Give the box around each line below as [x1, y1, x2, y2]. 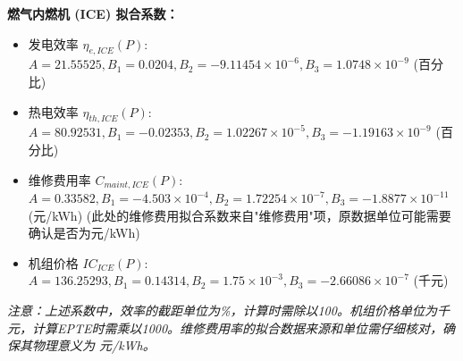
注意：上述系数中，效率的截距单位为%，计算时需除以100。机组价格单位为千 [7, 300, 450, 319]
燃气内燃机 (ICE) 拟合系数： [7, 4, 179, 22]
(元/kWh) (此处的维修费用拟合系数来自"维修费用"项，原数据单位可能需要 [28, 206, 451, 224]
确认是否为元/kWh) [28, 223, 140, 242]
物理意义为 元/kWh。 [31, 336, 156, 355]
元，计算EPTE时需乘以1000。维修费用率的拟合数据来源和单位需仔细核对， [7, 318, 443, 337]
